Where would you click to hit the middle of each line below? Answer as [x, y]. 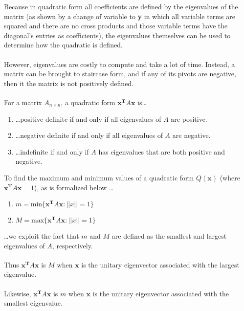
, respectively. [72, 245]
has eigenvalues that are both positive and [162, 151]
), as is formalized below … [74, 187]
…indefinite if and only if [52, 151]
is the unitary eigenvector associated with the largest [160, 264]
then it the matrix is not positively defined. [69, 83]
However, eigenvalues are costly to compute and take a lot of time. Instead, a [120, 64]
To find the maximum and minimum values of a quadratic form [99, 177]
